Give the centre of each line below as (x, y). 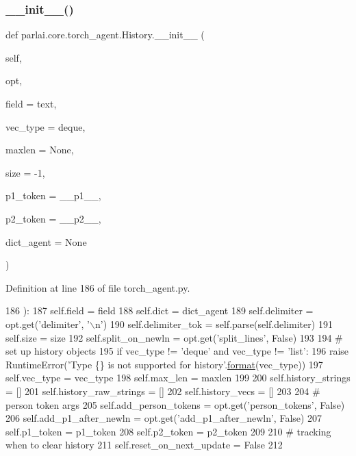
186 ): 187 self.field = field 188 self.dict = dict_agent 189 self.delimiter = (160, 311)
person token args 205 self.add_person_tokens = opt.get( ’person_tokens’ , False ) (175, 404)
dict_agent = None (46, 241)
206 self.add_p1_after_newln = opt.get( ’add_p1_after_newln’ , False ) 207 (164, 418)
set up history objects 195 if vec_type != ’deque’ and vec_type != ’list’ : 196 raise (177, 351)
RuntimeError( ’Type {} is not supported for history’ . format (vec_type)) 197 (164, 364)
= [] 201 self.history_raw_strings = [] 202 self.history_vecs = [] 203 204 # (163, 391)
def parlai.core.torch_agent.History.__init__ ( (105, 35)
